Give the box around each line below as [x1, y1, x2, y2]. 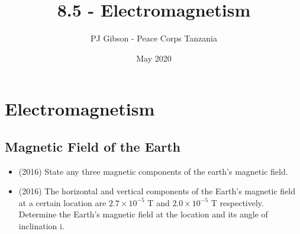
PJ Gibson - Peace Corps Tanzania [91, 32, 217, 44]
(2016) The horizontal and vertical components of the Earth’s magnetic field [18, 185, 295, 197]
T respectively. [211, 196, 264, 209]
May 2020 [136, 52, 172, 64]
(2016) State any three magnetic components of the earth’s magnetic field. [18, 165, 288, 177]
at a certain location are [18, 196, 107, 209]
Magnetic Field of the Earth [5, 137, 181, 155]
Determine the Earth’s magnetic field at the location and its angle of [18, 208, 268, 220]
